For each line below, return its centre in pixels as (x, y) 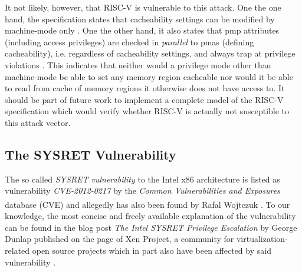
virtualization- (262, 239)
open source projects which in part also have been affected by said (152, 250)
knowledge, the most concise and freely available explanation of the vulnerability (150, 216)
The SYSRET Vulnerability (91, 154)
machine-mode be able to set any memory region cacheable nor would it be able (149, 76)
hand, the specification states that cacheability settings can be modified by (140, 19)
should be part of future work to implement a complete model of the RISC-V (144, 99)
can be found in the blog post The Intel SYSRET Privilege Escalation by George (151, 227)
